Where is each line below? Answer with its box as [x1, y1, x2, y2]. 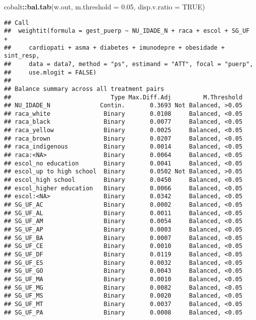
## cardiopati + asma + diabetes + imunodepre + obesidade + [4, 44, 225, 51]
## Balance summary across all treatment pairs [4, 85, 165, 92]
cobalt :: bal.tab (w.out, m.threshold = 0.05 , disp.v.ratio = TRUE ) [4, 1, 205, 11]
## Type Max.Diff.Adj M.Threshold [4, 93, 243, 101]
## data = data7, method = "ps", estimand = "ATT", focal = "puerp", [4, 60, 254, 68]
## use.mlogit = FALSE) [4, 69, 97, 76]
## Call [4, 19, 29, 26]
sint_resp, [4, 52, 40, 60]
